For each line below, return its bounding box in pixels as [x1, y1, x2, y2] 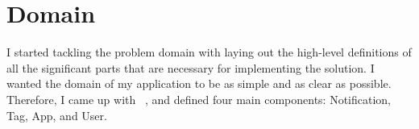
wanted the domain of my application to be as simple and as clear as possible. [6, 75, 392, 92]
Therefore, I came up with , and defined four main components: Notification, [6, 90, 391, 107]
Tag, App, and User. [6, 106, 107, 123]
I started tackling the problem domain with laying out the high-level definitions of [6, 44, 412, 60]
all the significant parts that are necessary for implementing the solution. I [6, 59, 375, 76]
